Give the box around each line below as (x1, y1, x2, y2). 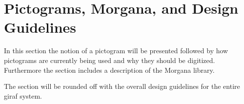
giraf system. (4, 90, 42, 101)
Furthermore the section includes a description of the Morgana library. (4, 64, 215, 75)
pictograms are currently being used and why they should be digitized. (4, 55, 215, 65)
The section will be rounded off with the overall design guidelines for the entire (4, 81, 240, 91)
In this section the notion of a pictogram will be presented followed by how (4, 45, 228, 56)
